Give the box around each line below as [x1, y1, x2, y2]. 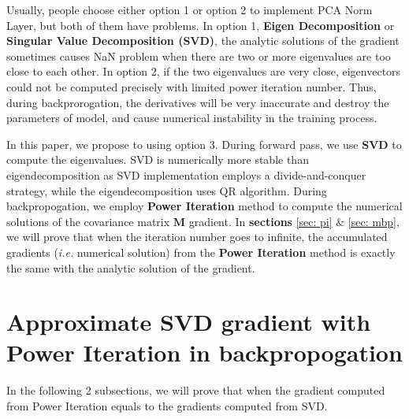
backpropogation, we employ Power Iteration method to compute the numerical [6, 198, 403, 214]
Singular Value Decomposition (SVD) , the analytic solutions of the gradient [6, 32, 400, 49]
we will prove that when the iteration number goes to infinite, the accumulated [6, 228, 388, 245]
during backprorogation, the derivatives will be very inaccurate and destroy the [6, 94, 389, 110]
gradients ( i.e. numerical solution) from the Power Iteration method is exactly [6, 243, 396, 260]
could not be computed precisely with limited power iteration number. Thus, [6, 78, 377, 95]
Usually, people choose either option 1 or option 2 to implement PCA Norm [6, 2, 373, 17]
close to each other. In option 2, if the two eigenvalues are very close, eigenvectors [6, 63, 401, 80]
